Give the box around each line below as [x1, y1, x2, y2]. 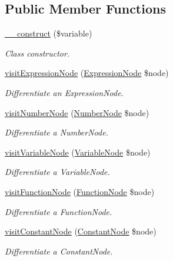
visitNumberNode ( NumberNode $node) [5, 106, 149, 118]
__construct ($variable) [5, 27, 92, 39]
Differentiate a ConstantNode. [5, 245, 113, 257]
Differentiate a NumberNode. [5, 126, 108, 138]
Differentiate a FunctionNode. [5, 205, 112, 217]
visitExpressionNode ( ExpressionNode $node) [5, 67, 169, 79]
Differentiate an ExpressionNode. [5, 86, 124, 98]
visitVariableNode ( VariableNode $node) [5, 146, 151, 158]
